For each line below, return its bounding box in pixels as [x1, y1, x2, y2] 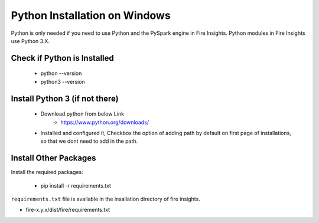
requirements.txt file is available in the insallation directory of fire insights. [11, 195, 200, 202]
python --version [40, 70, 82, 77]
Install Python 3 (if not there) [11, 93, 119, 103]
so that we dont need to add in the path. [40, 137, 138, 145]
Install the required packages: [11, 169, 84, 176]
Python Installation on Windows [11, 9, 171, 22]
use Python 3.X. [11, 37, 50, 44]
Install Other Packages [11, 153, 96, 163]
